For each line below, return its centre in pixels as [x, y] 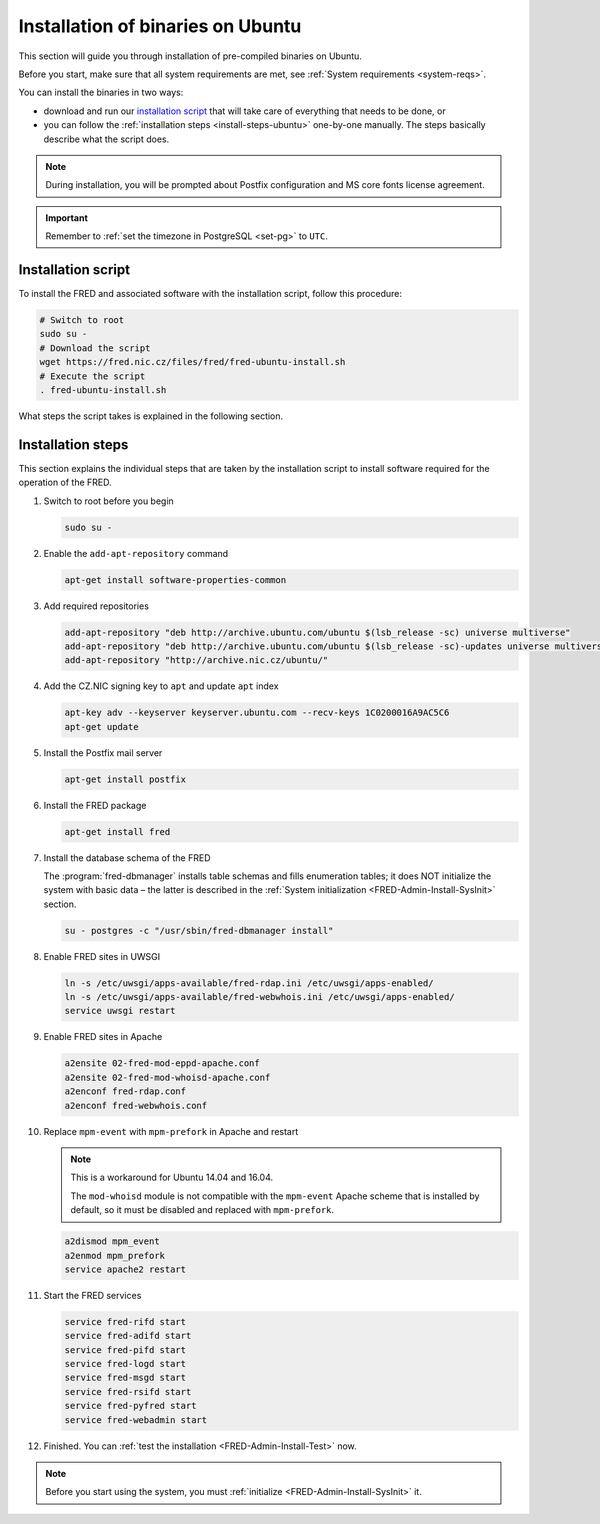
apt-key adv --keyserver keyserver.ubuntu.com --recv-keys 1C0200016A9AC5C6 [257, 713]
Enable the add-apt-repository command [136, 553]
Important [67, 217]
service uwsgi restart [120, 1011]
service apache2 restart [125, 1269]
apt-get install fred [117, 831]
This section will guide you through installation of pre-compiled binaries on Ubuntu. [190, 56]
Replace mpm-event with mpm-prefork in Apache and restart [171, 1131]
